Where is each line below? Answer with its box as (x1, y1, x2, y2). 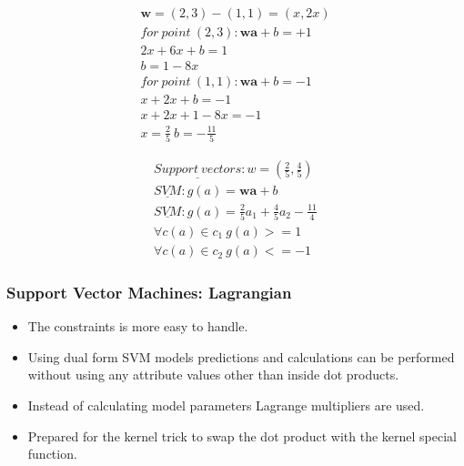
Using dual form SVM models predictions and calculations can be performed (27, 347, 455, 366)
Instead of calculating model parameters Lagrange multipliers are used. (27, 396, 425, 415)
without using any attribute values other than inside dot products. (27, 365, 399, 384)
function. (27, 444, 77, 463)
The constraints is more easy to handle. (27, 317, 248, 336)
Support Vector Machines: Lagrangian (6, 280, 292, 303)
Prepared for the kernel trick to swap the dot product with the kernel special (27, 426, 457, 445)
